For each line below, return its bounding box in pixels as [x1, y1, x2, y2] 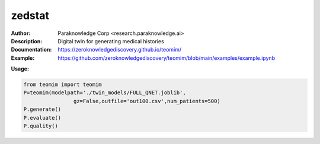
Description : [11, 37, 43, 44]
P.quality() [23, 123, 59, 130]
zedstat [11, 9, 50, 22]
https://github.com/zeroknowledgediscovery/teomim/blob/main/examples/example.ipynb [57, 54, 276, 62]
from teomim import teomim [23, 81, 102, 88]
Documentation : [11, 46, 52, 53]
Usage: [11, 65, 30, 72]
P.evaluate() [23, 114, 62, 121]
